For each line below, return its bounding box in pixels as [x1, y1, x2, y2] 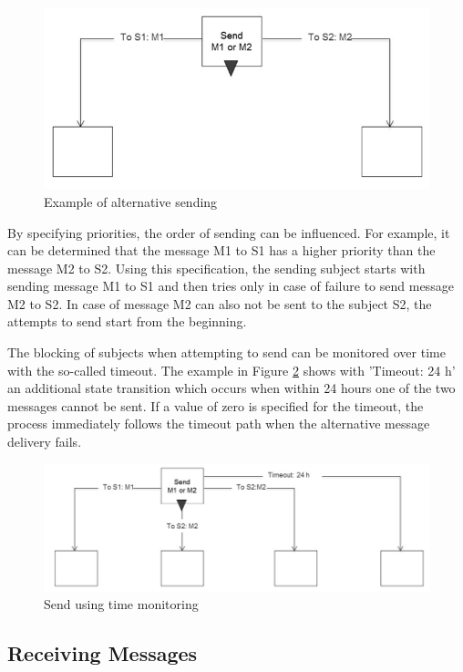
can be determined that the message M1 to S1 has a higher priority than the [7, 241, 436, 260]
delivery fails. [7, 432, 82, 451]
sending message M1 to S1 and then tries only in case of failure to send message [7, 276, 454, 295]
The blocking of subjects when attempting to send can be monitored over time [7, 343, 446, 362]
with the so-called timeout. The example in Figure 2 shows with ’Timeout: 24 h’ [7, 360, 456, 379]
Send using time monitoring [44, 594, 199, 614]
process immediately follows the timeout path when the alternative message [7, 414, 430, 433]
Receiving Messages [7, 639, 198, 667]
